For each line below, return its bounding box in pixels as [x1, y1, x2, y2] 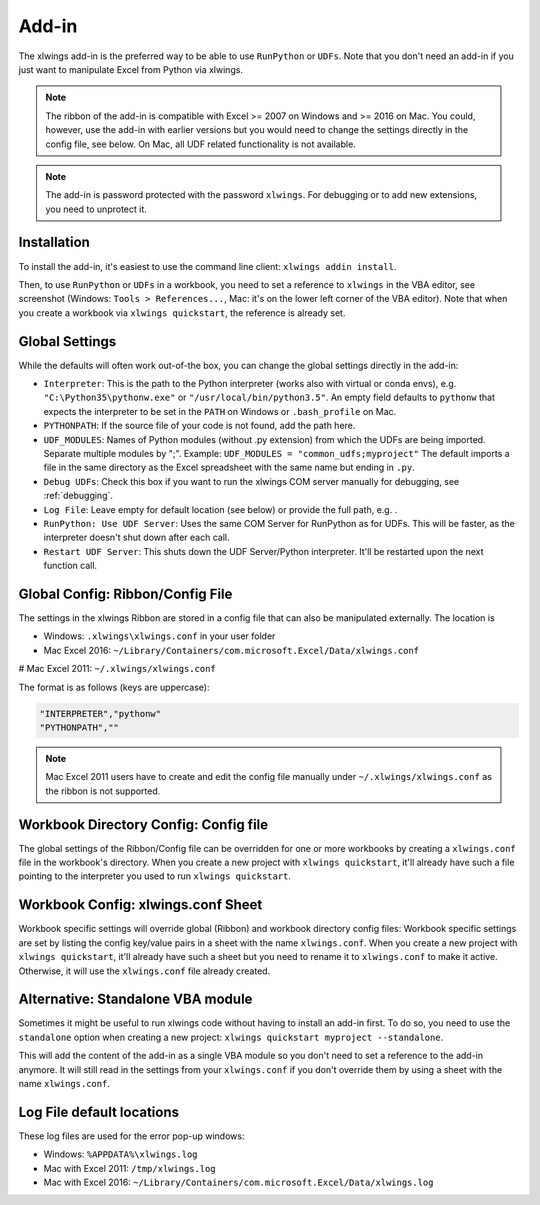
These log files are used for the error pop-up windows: [18, 1130, 245, 1142]
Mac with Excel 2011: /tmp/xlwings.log [43, 1162, 216, 1174]
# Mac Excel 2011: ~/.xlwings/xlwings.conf [18, 663, 217, 675]
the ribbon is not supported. [45, 785, 161, 797]
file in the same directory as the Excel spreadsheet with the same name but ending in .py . [43, 461, 415, 474]
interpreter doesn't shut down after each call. [43, 531, 230, 544]
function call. [43, 560, 98, 572]
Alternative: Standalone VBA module [18, 991, 253, 1008]
